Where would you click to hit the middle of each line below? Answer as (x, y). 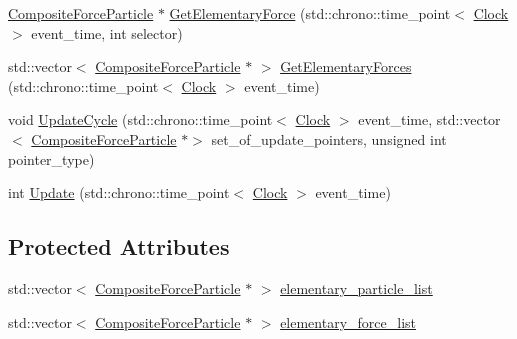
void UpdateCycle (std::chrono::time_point (140, 119)
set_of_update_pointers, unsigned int (329, 138)
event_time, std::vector (429, 119)
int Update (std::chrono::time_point (119, 192)
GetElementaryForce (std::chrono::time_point (310, 13)
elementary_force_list (348, 321)
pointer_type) (51, 158)
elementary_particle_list (356, 287)
